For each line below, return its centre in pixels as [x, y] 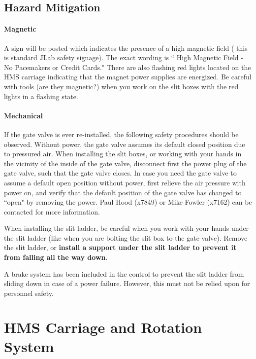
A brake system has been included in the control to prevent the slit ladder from [124, 273]
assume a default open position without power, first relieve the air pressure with [125, 182]
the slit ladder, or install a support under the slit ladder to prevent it [120, 247]
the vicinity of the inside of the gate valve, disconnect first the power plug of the [125, 163]
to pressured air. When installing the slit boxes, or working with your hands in [123, 154]
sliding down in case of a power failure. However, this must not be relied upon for [127, 283]
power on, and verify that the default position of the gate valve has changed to [123, 192]
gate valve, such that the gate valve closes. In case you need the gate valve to [120, 173]
